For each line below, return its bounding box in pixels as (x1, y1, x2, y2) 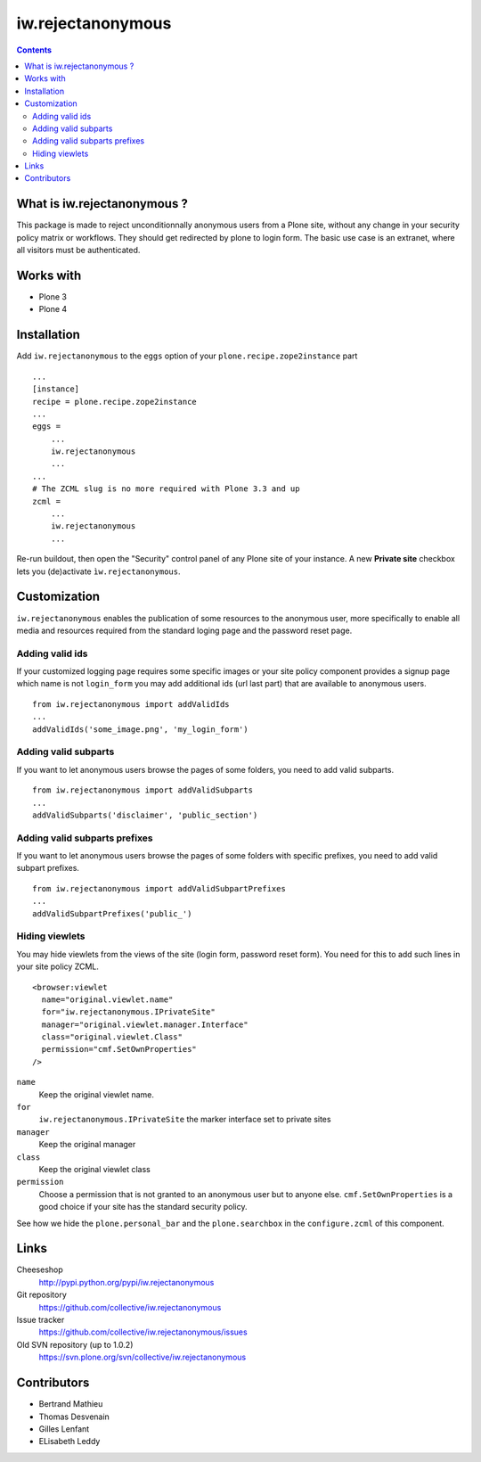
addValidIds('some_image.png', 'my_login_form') (32, 724, 249, 735)
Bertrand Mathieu (38, 1399, 103, 1409)
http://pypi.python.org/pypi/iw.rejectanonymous (38, 1277, 215, 1287)
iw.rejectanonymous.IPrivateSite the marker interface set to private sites (38, 1114, 331, 1125)
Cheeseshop (16, 1264, 64, 1275)
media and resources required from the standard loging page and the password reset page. (16, 625, 353, 636)
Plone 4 (38, 304, 68, 315)
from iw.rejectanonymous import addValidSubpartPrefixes (32, 883, 287, 893)
